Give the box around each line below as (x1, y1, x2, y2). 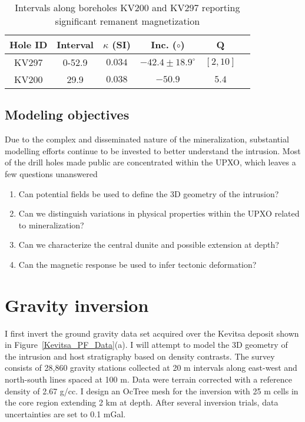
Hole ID (9, 38, 48, 51)
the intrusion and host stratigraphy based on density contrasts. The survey (5, 350, 275, 362)
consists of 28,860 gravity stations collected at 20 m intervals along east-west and (5, 361, 297, 374)
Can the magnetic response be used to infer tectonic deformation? (18, 258, 257, 270)
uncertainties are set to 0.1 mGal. (5, 407, 126, 420)
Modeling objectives (5, 105, 130, 124)
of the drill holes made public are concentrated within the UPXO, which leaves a (5, 156, 296, 168)
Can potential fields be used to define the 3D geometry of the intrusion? (18, 187, 279, 200)
